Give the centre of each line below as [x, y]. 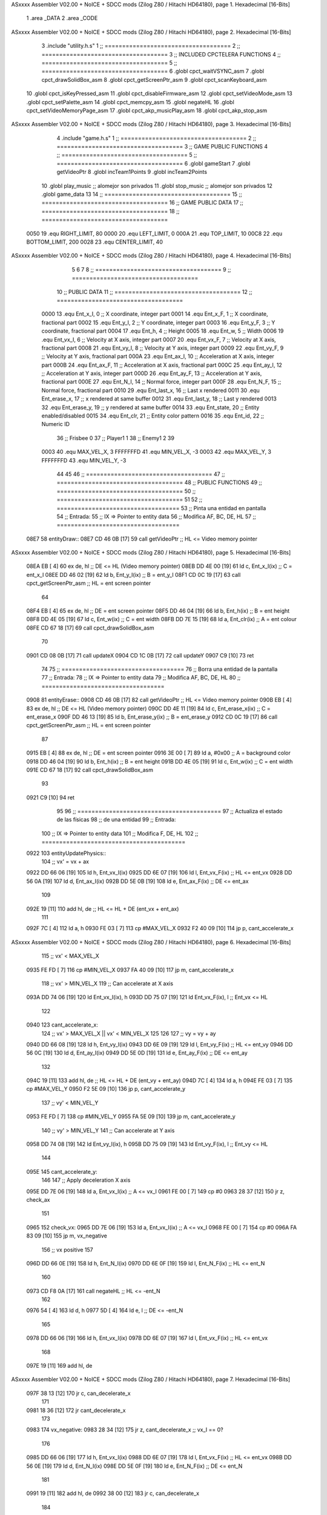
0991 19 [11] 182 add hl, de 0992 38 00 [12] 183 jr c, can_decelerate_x [113, 1493]
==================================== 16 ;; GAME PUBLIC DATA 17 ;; [142, 202]
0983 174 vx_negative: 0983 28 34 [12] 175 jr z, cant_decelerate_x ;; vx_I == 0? [125, 1430]
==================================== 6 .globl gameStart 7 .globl [154, 163]
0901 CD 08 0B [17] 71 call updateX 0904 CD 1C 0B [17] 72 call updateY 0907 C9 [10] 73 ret [140, 655]
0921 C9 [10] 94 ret [51, 797]
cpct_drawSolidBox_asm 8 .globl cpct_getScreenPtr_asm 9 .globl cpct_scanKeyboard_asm [154, 79]
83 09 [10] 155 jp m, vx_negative [67, 1236]
